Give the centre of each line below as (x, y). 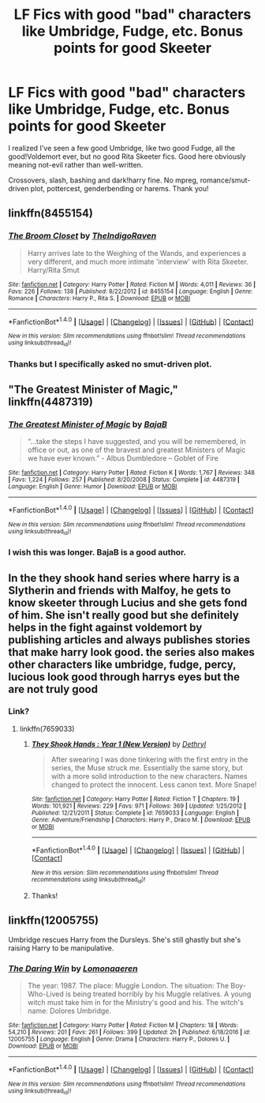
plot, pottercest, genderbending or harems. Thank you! (119, 188)
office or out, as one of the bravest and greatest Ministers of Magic (136, 450)
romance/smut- (225, 180)
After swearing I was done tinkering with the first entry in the (149, 759)
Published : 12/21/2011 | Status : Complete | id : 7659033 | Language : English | (135, 813)
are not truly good (53, 689)
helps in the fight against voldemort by (105, 627)
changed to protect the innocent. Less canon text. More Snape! (154, 785)
